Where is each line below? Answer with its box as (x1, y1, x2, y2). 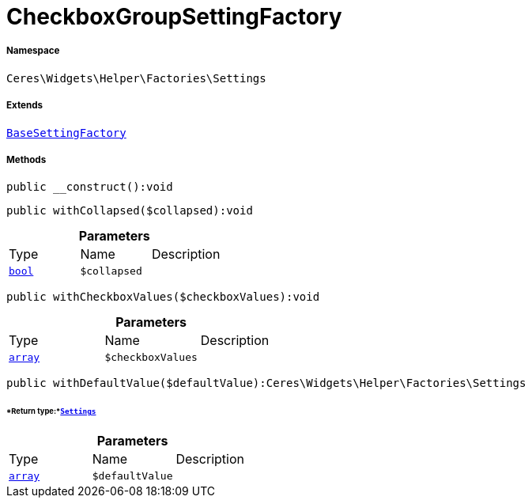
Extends (6, 100, 43, 112)
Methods (6, 153, 47, 165)
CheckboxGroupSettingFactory (6, 3, 342, 30)
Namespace (6, 45, 60, 57)
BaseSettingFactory (6, 126, 126, 139)
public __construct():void (6, 180, 173, 194)
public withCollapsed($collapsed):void (6, 204, 253, 218)
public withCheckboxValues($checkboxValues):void (6, 290, 320, 304)
